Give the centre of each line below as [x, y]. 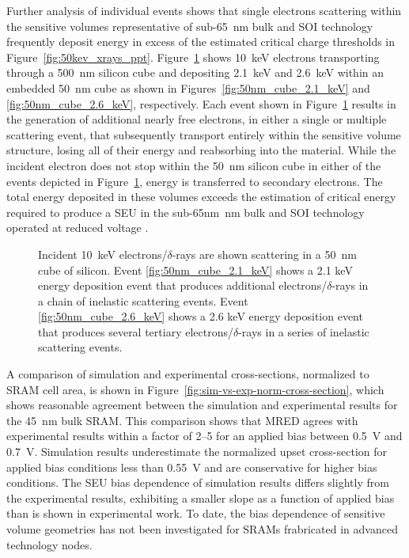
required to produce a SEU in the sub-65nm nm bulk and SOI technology [186, 212]
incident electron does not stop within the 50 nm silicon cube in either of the [194, 165]
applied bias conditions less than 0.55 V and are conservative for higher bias [192, 467]
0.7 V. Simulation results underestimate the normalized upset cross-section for [197, 452]
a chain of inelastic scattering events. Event [143, 300]
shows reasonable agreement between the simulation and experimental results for [202, 405]
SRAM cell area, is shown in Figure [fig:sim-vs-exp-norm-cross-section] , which [195, 389]
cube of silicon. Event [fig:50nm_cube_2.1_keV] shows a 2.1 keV [195, 270]
